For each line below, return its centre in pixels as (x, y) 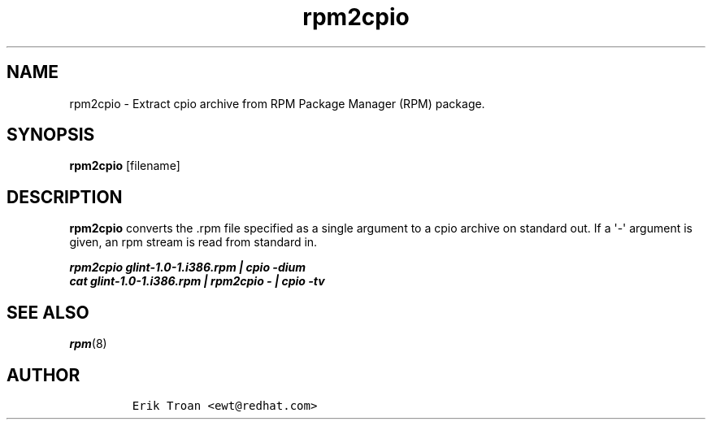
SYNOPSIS (51, 135)
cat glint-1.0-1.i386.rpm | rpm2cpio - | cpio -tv (197, 281)
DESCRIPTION (65, 197)
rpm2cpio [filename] (125, 166)
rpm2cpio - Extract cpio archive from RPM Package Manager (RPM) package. (277, 103)
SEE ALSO (48, 312)
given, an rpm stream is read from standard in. (193, 242)
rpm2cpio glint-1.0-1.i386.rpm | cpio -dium (187, 267)
